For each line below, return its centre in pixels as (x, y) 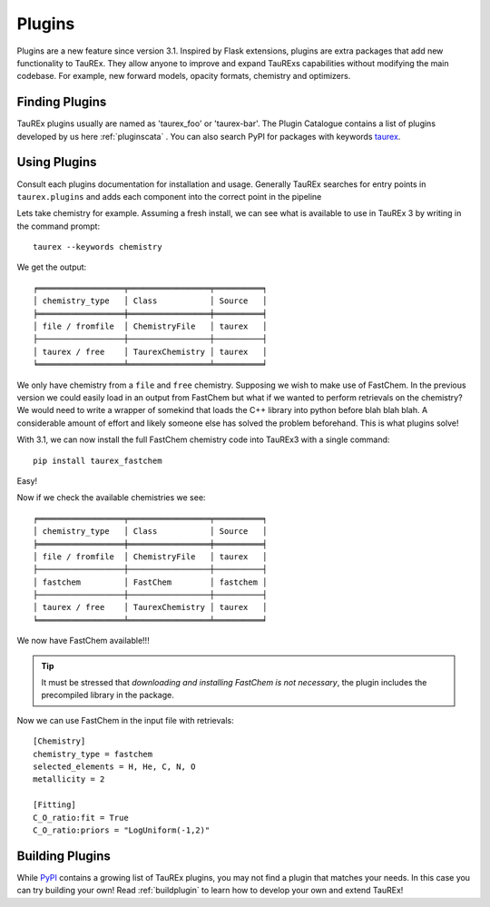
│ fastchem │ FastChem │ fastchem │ (150, 582)
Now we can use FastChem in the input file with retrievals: (126, 720)
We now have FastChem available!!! (83, 641)
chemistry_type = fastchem (93, 754)
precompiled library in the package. (108, 695)
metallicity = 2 (69, 779)
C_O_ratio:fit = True (81, 818)
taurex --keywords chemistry (98, 247)
